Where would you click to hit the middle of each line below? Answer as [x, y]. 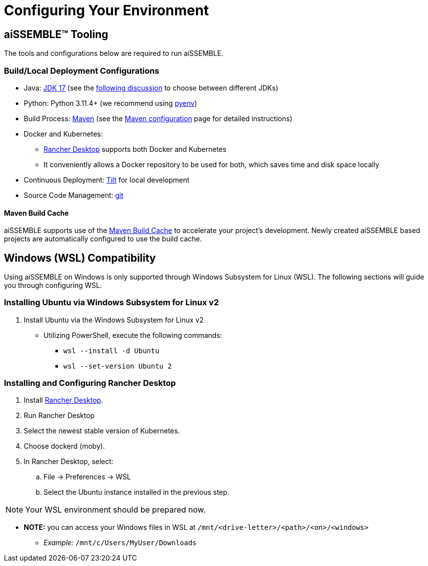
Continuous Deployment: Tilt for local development [107, 180]
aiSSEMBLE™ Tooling [56, 34]
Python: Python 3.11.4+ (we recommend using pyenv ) [111, 103]
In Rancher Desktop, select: [69, 462]
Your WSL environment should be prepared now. [116, 510]
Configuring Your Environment [106, 10]
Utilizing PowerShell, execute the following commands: [133, 335]
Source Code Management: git [74, 195]
